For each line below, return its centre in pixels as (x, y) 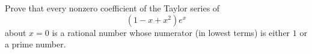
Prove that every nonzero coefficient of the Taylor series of (112, 8)
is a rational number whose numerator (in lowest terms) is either (171, 32)
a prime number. (35, 44)
